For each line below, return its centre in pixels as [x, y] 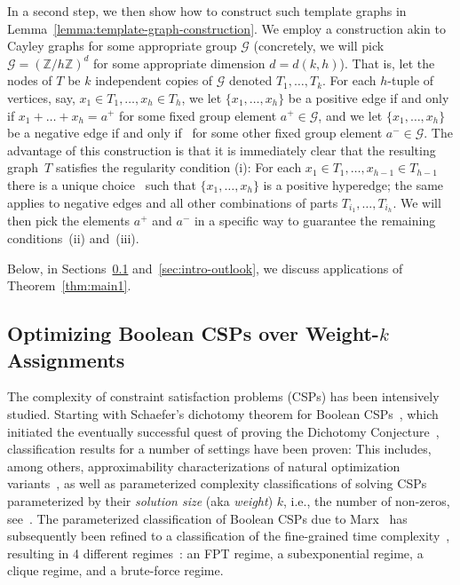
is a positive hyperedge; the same [353, 184]
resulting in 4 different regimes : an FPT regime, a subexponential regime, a [215, 553]
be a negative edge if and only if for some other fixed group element [195, 133]
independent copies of [154, 80]
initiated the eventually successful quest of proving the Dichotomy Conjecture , [223, 431]
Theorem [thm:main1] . [69, 285]
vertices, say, [41, 97]
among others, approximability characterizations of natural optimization [204, 466]
